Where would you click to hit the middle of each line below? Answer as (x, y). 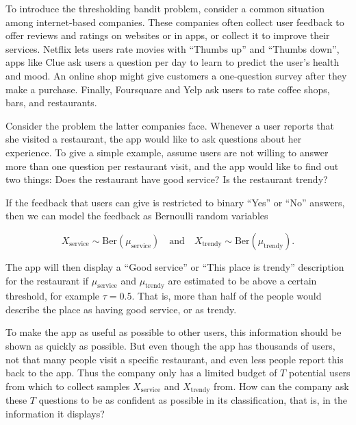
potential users (319, 373)
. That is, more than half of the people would (227, 296)
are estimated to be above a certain (242, 280)
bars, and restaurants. (51, 102)
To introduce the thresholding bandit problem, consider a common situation (165, 8)
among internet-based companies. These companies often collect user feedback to (175, 22)
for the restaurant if (47, 280)
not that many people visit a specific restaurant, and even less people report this (175, 359)
